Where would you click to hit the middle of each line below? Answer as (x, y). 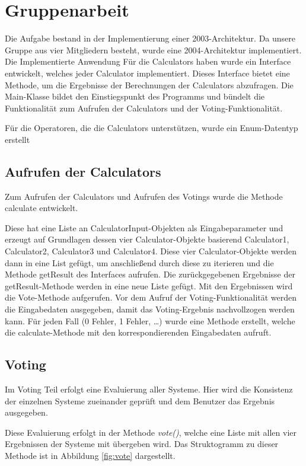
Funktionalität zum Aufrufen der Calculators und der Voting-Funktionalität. (144, 108)
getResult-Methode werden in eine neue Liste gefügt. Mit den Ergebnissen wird (149, 285)
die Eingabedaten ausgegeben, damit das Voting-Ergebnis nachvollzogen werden (150, 309)
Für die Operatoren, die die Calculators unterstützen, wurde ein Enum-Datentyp (152, 128)
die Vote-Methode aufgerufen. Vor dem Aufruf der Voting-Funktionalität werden (151, 297)
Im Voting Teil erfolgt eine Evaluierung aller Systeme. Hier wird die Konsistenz (149, 389)
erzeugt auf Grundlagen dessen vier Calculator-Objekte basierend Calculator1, (147, 239)
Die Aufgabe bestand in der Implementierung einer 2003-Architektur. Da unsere (150, 38)
